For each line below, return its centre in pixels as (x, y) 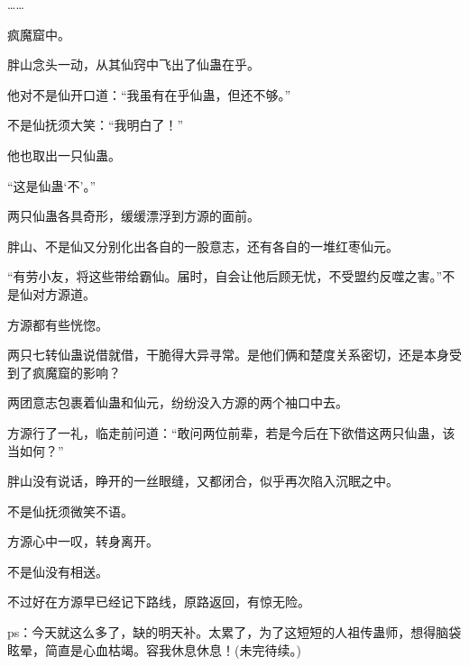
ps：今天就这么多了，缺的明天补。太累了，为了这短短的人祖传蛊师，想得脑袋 (234, 632)
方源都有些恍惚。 (58, 324)
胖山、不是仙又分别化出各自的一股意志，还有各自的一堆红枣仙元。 (203, 246)
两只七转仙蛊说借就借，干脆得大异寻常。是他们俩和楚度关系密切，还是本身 (228, 355)
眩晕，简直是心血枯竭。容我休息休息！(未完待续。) (154, 649)
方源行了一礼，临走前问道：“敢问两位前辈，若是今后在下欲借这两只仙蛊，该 (231, 432)
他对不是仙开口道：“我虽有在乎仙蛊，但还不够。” (149, 94)
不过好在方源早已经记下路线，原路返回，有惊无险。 (159, 602)
